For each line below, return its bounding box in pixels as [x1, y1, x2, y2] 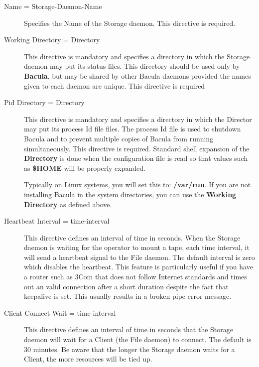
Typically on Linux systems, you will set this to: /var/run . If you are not [24, 179, 251, 190]
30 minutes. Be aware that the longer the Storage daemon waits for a [24, 344, 235, 354]
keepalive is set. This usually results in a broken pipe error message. [24, 291, 232, 301]
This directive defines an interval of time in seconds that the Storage [24, 324, 234, 335]
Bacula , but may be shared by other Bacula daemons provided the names [24, 70, 251, 81]
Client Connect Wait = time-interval [4, 307, 116, 318]
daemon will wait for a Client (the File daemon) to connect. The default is [24, 334, 252, 345]
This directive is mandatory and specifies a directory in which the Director [24, 114, 252, 124]
